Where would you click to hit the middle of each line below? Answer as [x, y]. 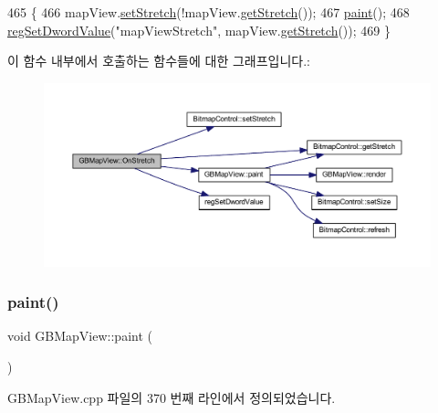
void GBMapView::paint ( [80, 336]
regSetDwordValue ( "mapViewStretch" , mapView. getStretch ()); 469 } [199, 30]
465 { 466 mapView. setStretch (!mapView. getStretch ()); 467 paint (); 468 [209, 12]
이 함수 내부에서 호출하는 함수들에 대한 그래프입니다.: [159, 61]
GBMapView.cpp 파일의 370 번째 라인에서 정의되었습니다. [172, 397]
